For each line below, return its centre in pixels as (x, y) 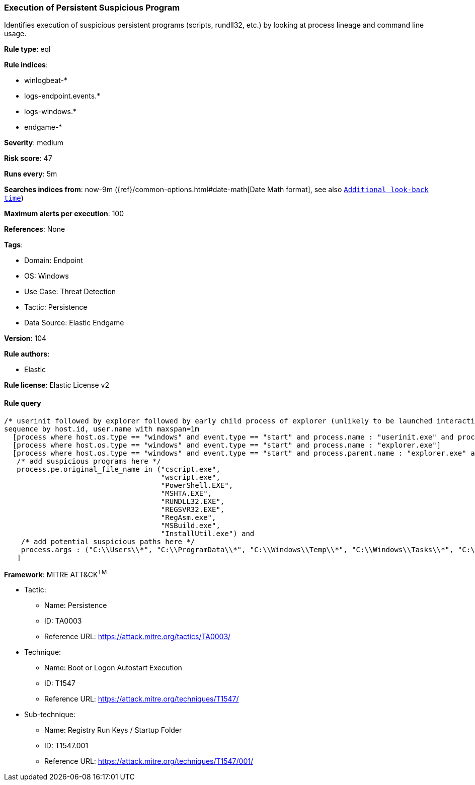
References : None (35, 229)
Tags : (14, 245)
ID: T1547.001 (66, 746)
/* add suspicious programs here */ (89, 461)
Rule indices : (26, 65)
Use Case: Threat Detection (70, 292)
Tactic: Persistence (56, 307)
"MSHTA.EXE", (186, 493)
